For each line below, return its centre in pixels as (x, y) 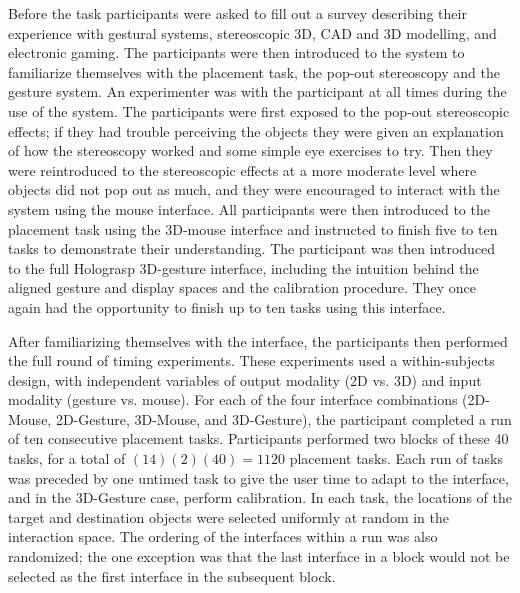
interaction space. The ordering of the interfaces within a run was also (223, 536)
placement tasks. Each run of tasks (396, 458)
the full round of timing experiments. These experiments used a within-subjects (251, 360)
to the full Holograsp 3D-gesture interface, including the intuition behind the (243, 267)
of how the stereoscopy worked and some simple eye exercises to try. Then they (250, 150)
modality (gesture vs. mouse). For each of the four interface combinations (233, 399)
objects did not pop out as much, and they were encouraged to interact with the (254, 189)
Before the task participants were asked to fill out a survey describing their (237, 13)
